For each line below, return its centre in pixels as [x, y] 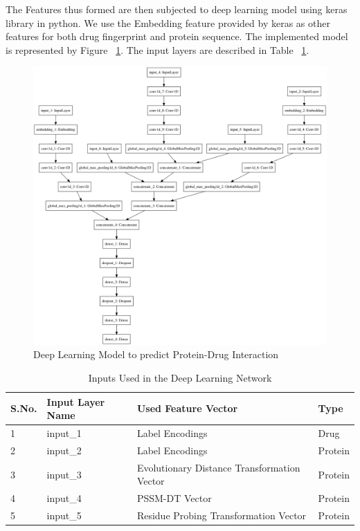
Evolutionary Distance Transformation [218, 467]
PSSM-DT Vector [174, 498]
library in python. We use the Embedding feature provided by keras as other [168, 22]
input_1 [64, 433]
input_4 [64, 498]
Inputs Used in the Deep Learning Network [180, 378]
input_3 [64, 474]
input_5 [64, 515]
